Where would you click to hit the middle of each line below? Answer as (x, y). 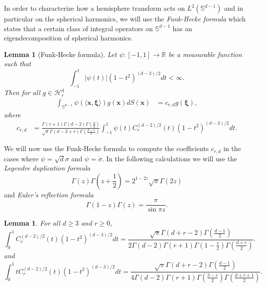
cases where (21, 158)
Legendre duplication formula (47, 168)
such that (18, 64)
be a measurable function (205, 54)
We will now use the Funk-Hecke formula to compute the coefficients (106, 148)
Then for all (22, 92)
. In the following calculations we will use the (170, 158)
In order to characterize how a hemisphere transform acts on (94, 8)
